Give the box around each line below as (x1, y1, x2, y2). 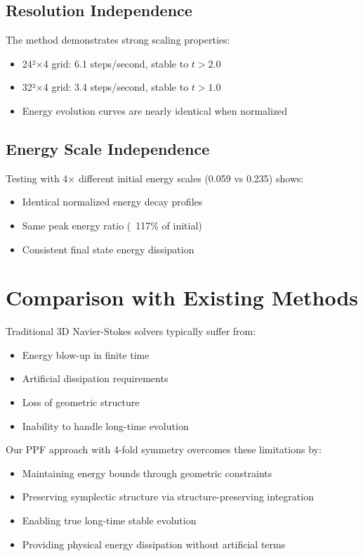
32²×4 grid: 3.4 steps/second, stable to (22, 80, 189, 94)
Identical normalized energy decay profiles (22, 194, 203, 209)
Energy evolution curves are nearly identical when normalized (22, 103, 288, 118)
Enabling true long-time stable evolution (22, 513, 197, 528)
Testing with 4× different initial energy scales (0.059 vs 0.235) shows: (6, 170, 304, 185)
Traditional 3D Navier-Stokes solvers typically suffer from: (6, 324, 256, 339)
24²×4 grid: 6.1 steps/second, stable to (22, 56, 189, 70)
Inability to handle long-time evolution (22, 418, 189, 433)
